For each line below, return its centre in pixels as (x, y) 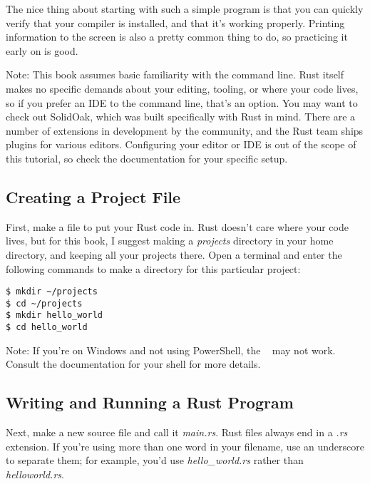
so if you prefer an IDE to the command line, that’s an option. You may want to (182, 102)
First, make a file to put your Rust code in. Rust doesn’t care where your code (177, 226)
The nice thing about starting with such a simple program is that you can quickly (185, 9)
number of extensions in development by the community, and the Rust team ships (185, 130)
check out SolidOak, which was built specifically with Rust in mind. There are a (181, 117)
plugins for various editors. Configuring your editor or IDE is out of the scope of (181, 144)
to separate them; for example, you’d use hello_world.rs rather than (155, 460)
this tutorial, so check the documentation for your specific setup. (147, 158)
